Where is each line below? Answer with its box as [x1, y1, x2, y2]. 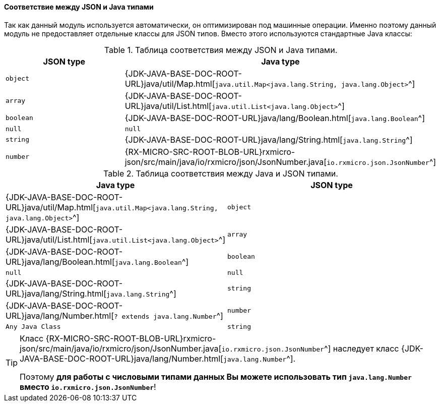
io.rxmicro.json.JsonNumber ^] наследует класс [221, 343, 399, 354]
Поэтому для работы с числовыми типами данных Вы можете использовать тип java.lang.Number [20, 371, 412, 382]
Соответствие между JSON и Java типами [4, 3, 154, 11]
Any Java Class [6, 322, 61, 330]
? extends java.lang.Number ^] [113, 310, 223, 321]
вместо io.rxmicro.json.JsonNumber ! [20, 381, 156, 392]
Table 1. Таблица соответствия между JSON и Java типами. [104, 44, 338, 55]
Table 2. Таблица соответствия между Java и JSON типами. [103, 168, 338, 179]
